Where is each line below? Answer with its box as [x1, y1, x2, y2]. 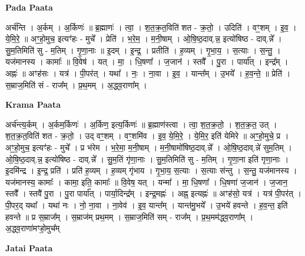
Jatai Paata [5, 241, 53, 254]
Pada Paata [5, 1, 53, 13]
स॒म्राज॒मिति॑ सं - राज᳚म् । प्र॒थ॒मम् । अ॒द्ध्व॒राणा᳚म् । [5, 78, 147, 91]
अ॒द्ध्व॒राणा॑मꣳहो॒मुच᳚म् [5, 222, 60, 234]
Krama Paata [5, 98, 61, 111]
